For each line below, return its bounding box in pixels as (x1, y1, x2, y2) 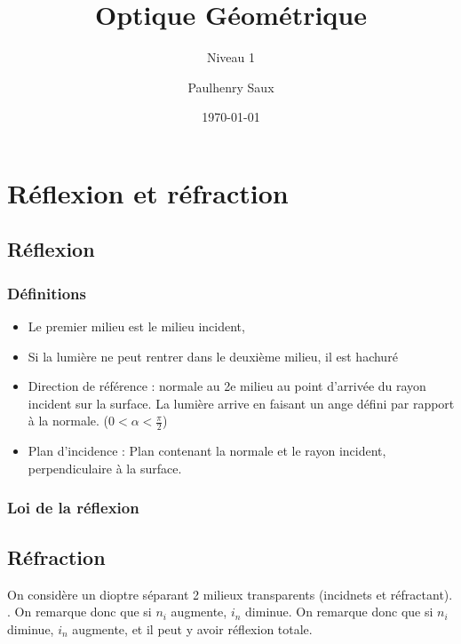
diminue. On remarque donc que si (245, 602, 433, 621)
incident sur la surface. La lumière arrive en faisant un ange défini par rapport (28, 394, 455, 412)
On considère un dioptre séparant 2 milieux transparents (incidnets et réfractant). (7, 584, 453, 603)
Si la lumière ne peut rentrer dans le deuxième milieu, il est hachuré (28, 346, 398, 365)
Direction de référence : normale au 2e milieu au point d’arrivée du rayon (28, 377, 426, 395)
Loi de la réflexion (7, 497, 139, 519)
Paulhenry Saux (187, 77, 274, 96)
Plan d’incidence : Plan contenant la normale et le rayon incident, (28, 441, 386, 460)
